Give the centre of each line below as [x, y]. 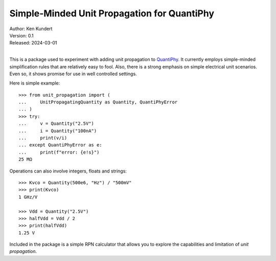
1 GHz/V [28, 197]
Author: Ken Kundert [31, 29]
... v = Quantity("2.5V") [56, 124]
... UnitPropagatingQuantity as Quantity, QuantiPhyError [98, 102]
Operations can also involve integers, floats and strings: [68, 171]
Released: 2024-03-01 [33, 43]
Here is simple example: [35, 83]
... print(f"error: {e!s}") [59, 152]
